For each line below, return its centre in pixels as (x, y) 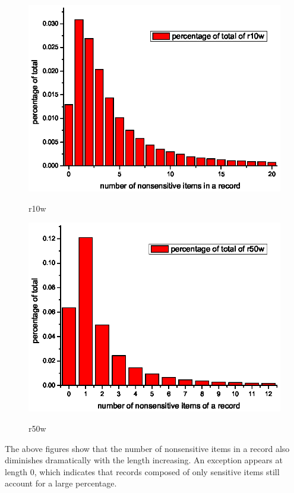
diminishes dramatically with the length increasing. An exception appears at (144, 460)
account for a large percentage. (61, 483)
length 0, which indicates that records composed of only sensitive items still (142, 471)
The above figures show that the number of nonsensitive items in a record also (147, 448)
